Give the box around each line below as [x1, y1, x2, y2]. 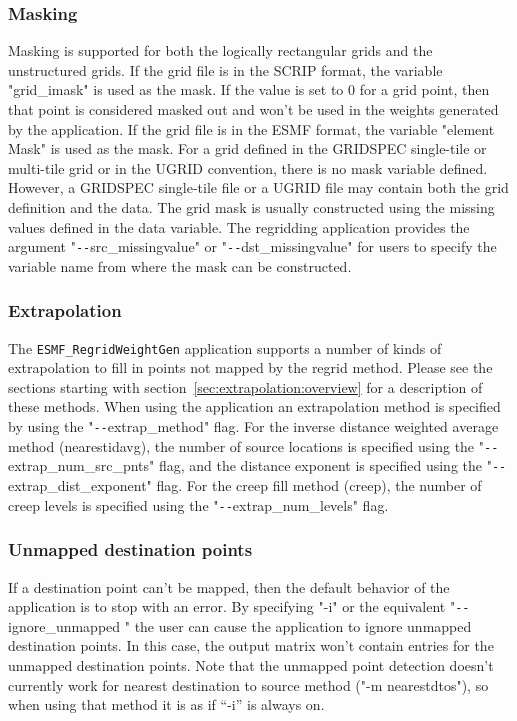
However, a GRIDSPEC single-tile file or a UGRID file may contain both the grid [8, 177, 509, 198]
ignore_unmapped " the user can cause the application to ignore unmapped [8, 615, 472, 636]
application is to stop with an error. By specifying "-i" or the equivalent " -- [8, 596, 470, 617]
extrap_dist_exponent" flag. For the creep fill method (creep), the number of [8, 475, 482, 496]
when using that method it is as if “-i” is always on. [8, 694, 325, 715]
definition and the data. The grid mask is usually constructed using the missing [8, 196, 495, 217]
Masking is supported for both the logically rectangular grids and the [8, 40, 433, 61]
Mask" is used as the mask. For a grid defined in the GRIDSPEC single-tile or [8, 138, 487, 159]
